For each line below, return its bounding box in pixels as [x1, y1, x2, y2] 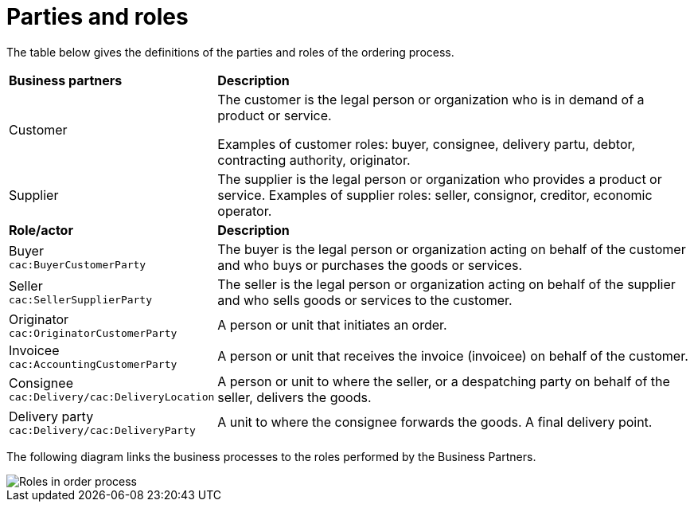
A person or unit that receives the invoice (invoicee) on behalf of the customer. [217, 348, 688, 365]
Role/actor [9, 221, 73, 238]
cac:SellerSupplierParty [9, 294, 153, 307]
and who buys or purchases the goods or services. [217, 256, 523, 273]
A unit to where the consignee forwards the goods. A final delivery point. [217, 414, 653, 431]
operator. [217, 202, 272, 219]
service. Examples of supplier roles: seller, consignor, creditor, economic [217, 186, 653, 203]
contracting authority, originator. [217, 151, 411, 168]
